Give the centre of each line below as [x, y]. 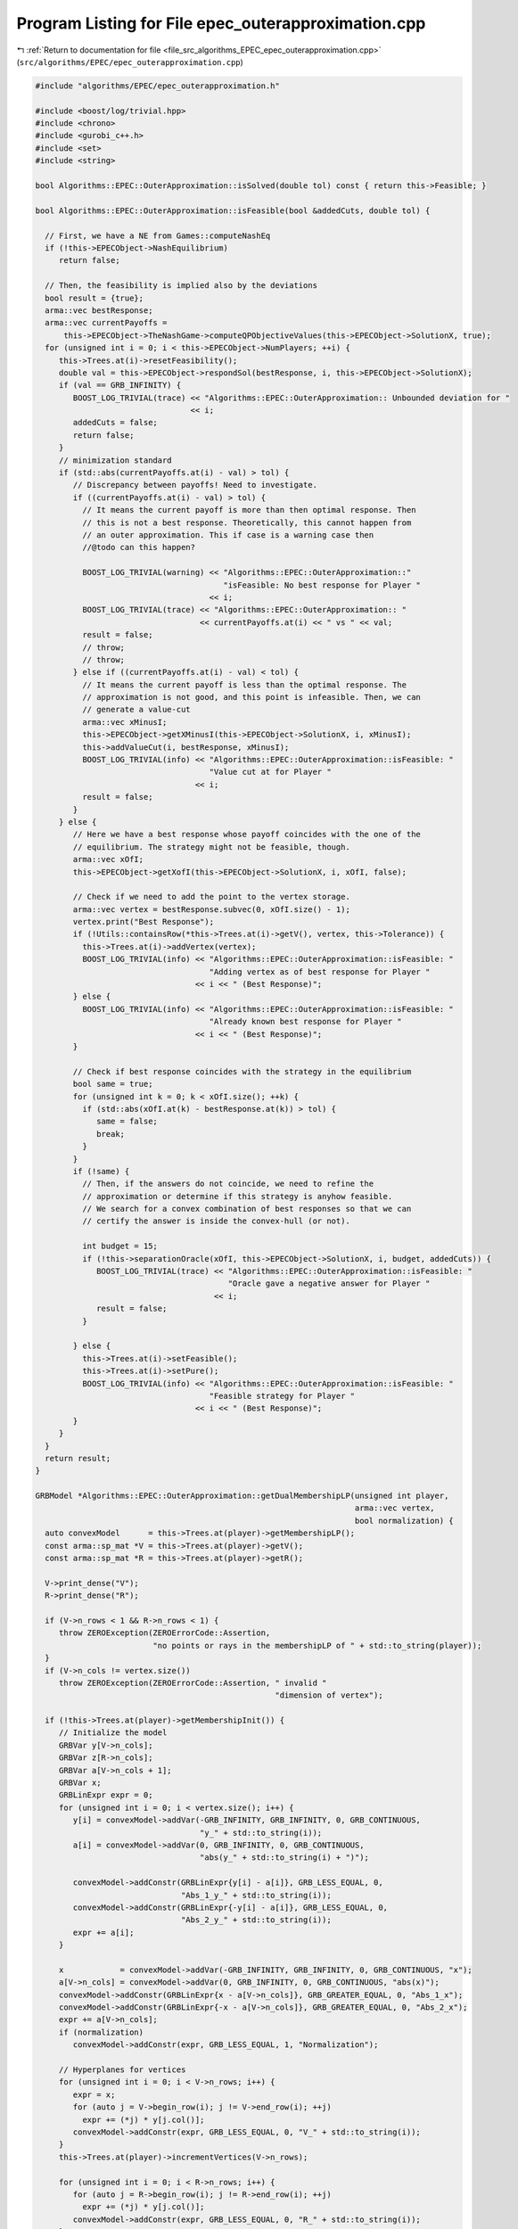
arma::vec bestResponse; [99, 310]
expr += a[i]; [103, 1932]
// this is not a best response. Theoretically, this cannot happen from [247, 522]
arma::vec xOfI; [108, 860]
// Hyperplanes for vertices [122, 2070]
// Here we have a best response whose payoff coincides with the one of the [247, 835]
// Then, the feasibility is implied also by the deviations [181, 286]
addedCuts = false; [115, 423]
